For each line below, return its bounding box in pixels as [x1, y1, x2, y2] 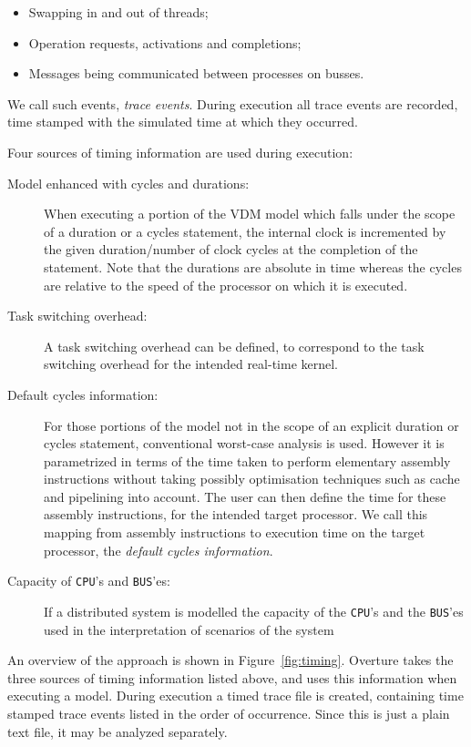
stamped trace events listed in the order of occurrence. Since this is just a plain [7, 703, 450, 722]
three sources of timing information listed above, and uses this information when [7, 668, 457, 687]
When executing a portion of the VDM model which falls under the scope [44, 204, 456, 223]
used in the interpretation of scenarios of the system [44, 619, 334, 639]
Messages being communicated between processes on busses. [28, 64, 364, 83]
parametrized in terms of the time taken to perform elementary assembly [44, 451, 451, 470]
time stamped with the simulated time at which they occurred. [7, 112, 358, 131]
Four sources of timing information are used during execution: [7, 142, 353, 161]
